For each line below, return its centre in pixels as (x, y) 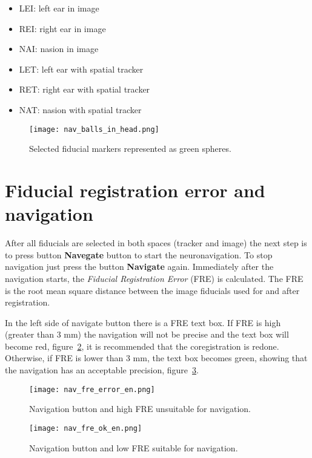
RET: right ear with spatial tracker (85, 89)
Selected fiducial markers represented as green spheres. (130, 149)
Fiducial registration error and (135, 190)
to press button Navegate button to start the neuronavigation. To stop (139, 254)
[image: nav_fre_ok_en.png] (86, 428)
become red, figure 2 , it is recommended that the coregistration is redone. (142, 346)
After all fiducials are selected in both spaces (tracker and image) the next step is (156, 243)
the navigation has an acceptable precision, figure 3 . (102, 370)
